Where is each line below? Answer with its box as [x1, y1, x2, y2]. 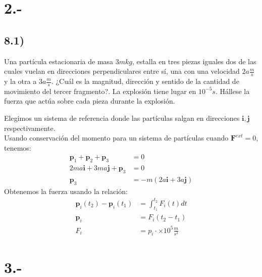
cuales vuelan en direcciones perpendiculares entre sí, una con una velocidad [4, 66, 240, 76]
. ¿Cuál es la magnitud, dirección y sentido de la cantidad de [51, 76, 239, 86]
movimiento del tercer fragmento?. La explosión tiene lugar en [4, 85, 196, 96]
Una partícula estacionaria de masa [4, 56, 114, 66]
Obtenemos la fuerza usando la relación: [4, 186, 128, 196]
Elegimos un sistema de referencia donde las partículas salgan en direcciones [4, 113, 240, 123]
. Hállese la [215, 85, 250, 96]
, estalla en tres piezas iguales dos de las [132, 56, 256, 66]
